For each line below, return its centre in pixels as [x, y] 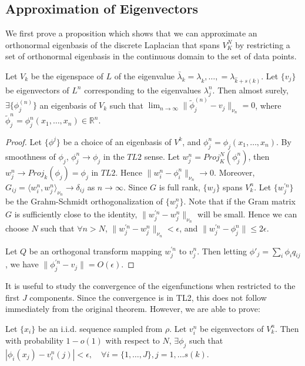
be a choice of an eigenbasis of [117, 141]
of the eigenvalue [144, 75]
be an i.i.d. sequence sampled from [100, 328]
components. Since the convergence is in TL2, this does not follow [148, 297]
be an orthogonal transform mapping [95, 251]
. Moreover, [234, 172]
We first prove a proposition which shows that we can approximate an [131, 33]
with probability [34, 340]
